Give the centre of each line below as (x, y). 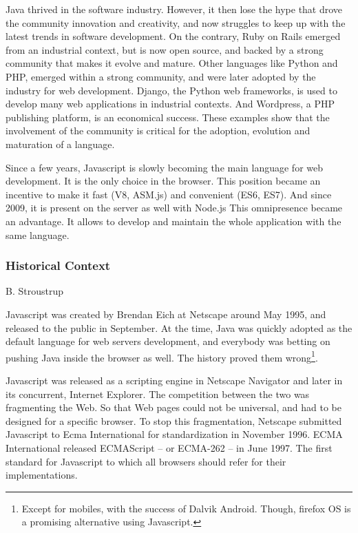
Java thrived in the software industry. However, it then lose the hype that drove (174, 9)
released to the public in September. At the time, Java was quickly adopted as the (179, 327)
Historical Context (58, 265)
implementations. (42, 475)
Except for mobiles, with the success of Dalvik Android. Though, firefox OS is (186, 508)
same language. (38, 234)
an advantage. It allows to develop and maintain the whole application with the (173, 221)
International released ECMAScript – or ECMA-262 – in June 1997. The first (169, 447)
